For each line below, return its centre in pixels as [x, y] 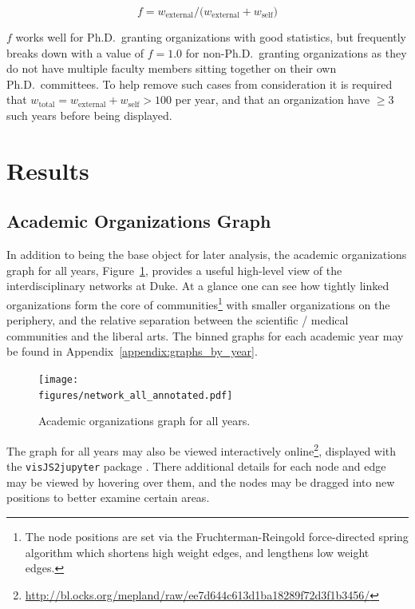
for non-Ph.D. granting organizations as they [296, 52]
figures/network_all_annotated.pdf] [136, 395]
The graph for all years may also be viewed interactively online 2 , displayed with [202, 449]
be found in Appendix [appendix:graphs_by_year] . [132, 351]
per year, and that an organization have [273, 100]
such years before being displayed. [89, 115]
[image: [59, 379]
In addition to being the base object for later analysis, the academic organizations [207, 255]
